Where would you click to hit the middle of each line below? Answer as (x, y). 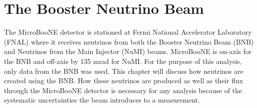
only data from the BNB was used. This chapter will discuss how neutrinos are (124, 71)
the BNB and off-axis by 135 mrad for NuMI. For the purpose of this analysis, (123, 61)
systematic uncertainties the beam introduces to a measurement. (102, 100)
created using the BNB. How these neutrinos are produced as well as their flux (124, 81)
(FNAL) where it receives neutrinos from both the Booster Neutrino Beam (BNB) (129, 41)
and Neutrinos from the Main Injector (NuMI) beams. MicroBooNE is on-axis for (128, 51)
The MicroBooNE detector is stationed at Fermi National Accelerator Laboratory (128, 32)
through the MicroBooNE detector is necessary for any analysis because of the (123, 90)
